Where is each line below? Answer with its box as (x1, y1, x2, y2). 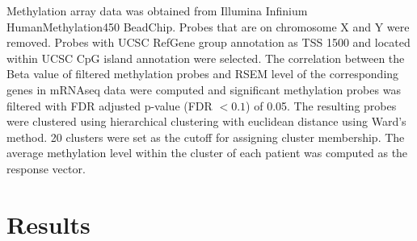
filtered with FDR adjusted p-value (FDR (6, 97, 213, 114)
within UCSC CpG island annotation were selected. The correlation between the (6, 49, 405, 66)
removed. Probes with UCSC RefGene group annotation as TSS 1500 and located (6, 34, 411, 51)
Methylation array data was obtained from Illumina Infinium (6, 2, 308, 19)
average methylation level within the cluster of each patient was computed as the (6, 144, 408, 161)
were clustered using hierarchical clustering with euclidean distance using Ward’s (6, 113, 406, 130)
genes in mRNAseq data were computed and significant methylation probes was (6, 81, 401, 98)
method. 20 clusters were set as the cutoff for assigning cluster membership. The (6, 128, 405, 145)
